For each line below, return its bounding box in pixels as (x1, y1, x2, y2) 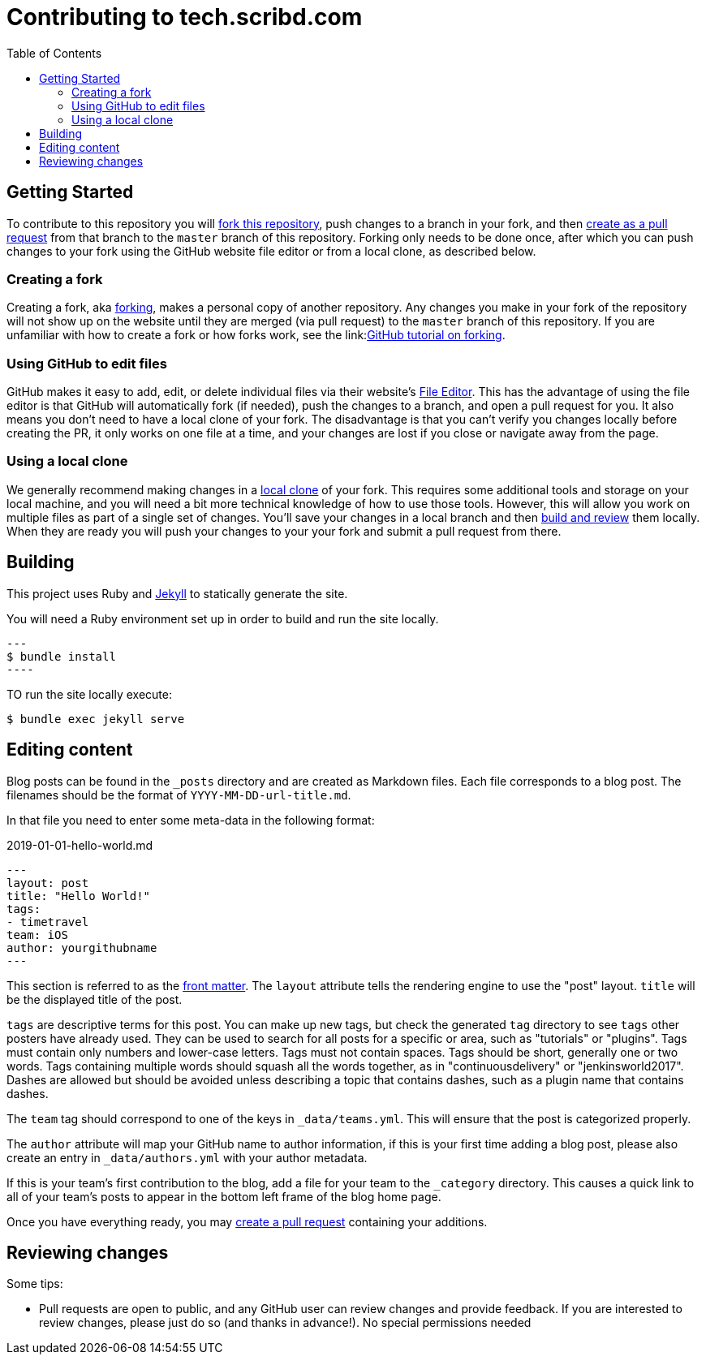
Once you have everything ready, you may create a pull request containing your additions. (6, 1214, 488, 1229)
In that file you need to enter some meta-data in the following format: (6, 812, 375, 827)
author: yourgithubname (6, 941, 157, 954)
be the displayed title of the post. (6, 992, 183, 1006)
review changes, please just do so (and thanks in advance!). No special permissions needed (39, 1316, 532, 1330)
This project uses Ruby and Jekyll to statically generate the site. (6, 586, 348, 601)
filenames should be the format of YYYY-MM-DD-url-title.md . (6, 787, 351, 802)
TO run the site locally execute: (6, 687, 172, 701)
